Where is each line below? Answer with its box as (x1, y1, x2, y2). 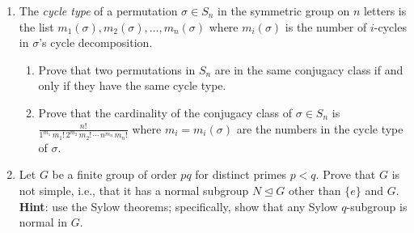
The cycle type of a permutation (19, 2, 178, 19)
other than (288, 182, 341, 199)
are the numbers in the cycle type (236, 120, 403, 137)
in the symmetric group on (218, 2, 350, 19)
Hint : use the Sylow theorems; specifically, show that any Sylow (19, 197, 338, 214)
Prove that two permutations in (38, 61, 196, 78)
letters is (363, 2, 407, 19)
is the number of (285, 18, 367, 35)
